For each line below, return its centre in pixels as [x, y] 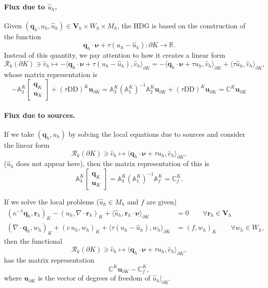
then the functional [33, 241]
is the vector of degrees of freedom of [94, 278]
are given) [162, 201]
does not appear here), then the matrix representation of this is [113, 163]
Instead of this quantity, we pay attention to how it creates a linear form [115, 55]
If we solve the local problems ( [52, 201]
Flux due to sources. [40, 115]
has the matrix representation [49, 259]
